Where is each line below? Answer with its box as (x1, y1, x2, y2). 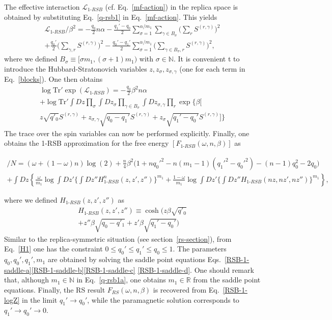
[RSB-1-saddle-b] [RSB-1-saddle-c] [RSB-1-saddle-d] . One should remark (31, 264, 254, 275)
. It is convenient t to (173, 53, 240, 64)
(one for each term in (179, 63, 245, 74)
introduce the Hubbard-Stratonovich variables (4, 63, 147, 74)
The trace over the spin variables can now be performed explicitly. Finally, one (4, 127, 250, 138)
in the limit (22, 294, 58, 305)
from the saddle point (193, 274, 261, 285)
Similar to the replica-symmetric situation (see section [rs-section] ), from (4, 233, 232, 244)
